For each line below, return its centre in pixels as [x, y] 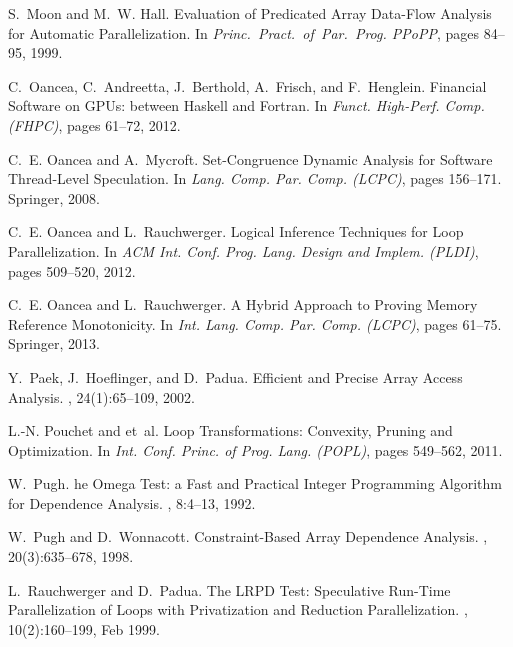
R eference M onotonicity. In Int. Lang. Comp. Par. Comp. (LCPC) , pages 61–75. [255, 323]
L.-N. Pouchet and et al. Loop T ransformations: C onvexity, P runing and [230, 430]
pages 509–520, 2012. [72, 270]
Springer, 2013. [54, 343]
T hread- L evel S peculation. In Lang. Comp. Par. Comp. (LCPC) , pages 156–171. [255, 178]
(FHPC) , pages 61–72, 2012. [94, 124]
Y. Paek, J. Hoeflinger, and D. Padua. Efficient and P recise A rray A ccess [235, 376]
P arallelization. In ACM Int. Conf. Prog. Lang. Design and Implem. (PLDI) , [243, 250]
